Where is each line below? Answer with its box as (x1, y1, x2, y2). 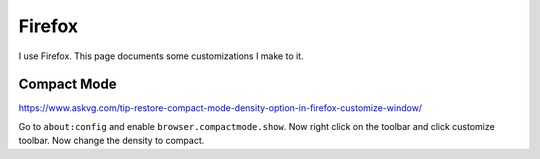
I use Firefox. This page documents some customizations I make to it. (18, 50, 304, 62)
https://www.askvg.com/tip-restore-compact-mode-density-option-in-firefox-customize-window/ (18, 102, 423, 114)
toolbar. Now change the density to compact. (18, 135, 205, 147)
